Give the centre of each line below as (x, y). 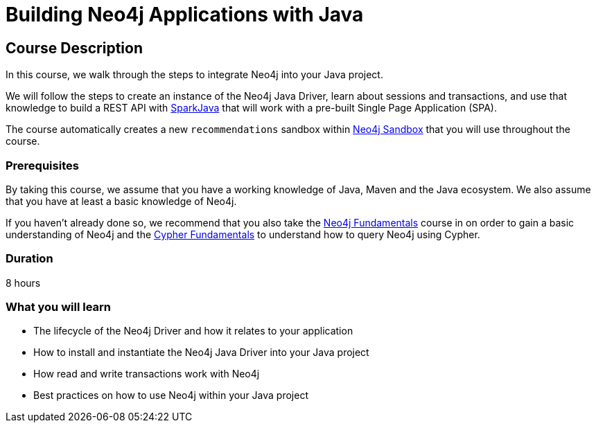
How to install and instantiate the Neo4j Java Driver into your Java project (201, 353)
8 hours (23, 283)
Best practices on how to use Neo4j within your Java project (171, 395)
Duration (29, 259)
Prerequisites (42, 165)
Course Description (74, 48)
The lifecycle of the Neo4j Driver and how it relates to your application (193, 331)
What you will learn (59, 307)
